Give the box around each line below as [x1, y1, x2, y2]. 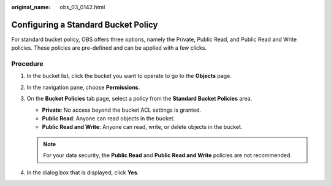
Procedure [11, 60, 44, 68]
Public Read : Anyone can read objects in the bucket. [42, 115, 175, 122]
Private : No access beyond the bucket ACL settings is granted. [42, 106, 202, 114]
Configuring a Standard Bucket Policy [11, 19, 158, 30]
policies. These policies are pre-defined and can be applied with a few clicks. [11, 44, 207, 52]
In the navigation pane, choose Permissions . [26, 83, 140, 91]
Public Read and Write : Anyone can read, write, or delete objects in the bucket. [42, 123, 243, 131]
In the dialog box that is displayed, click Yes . [26, 169, 139, 176]
